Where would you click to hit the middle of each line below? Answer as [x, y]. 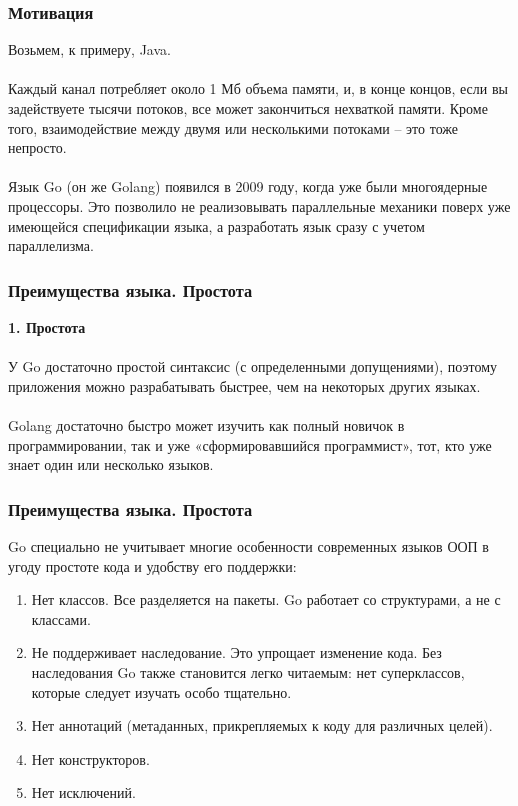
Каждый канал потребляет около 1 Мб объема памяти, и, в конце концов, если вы [258, 88]
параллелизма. [51, 245]
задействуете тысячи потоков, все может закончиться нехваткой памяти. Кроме [248, 108]
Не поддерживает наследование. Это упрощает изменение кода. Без [236, 652]
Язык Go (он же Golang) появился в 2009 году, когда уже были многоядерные [248, 186]
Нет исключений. [83, 792]
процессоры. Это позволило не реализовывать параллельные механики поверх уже [259, 205]
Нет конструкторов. [90, 758]
